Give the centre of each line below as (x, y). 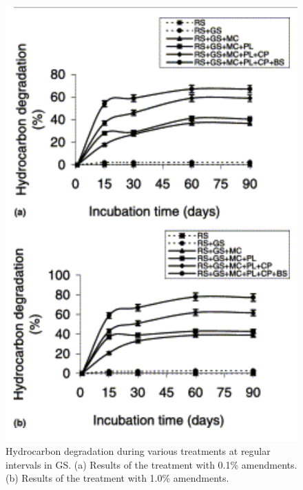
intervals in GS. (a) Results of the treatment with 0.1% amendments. (151, 464)
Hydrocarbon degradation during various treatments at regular (138, 451)
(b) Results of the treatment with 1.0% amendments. (117, 478)
